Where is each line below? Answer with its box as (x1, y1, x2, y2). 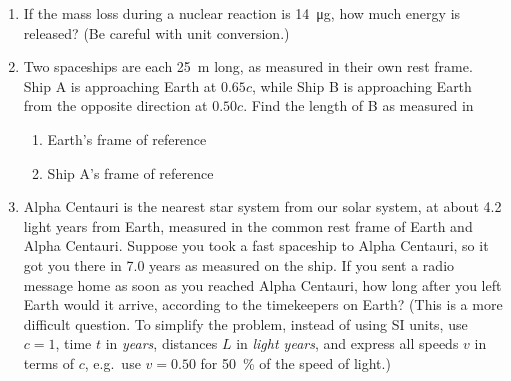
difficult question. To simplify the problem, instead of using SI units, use (23, 313, 468, 334)
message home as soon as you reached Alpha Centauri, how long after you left (23, 274, 502, 295)
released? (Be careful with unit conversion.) (23, 22, 290, 43)
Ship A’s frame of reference (47, 162, 214, 183)
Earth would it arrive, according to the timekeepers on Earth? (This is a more (23, 294, 503, 315)
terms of (23, 352, 75, 373)
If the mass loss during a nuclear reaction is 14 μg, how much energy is (23, 3, 461, 23)
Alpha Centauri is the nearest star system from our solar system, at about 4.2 (23, 196, 502, 217)
